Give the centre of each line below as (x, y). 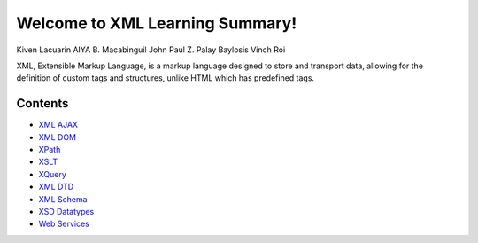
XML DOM (58, 137)
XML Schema (63, 199)
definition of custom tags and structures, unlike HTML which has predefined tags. (165, 78)
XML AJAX (58, 125)
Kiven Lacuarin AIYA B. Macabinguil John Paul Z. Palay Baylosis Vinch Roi (151, 50)
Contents (42, 103)
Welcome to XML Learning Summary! (157, 23)
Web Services (64, 224)
